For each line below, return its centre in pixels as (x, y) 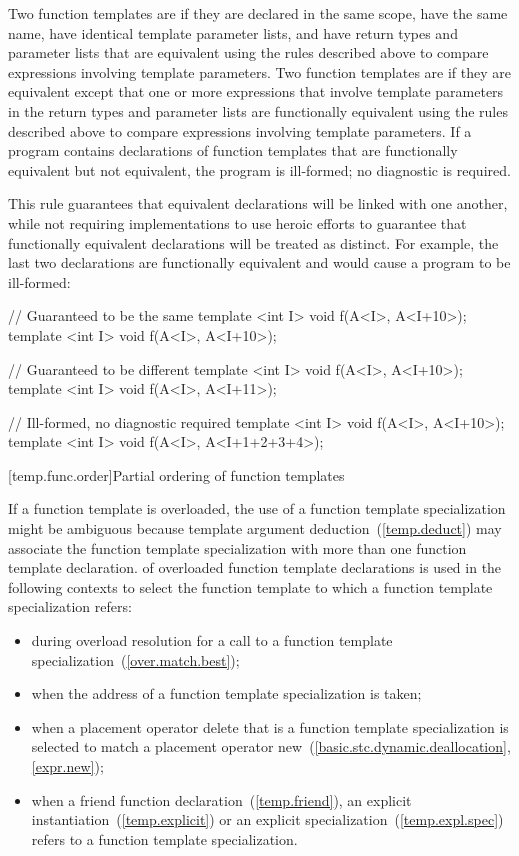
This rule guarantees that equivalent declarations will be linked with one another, (258, 203)
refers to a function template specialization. (164, 838)
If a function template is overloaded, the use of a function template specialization (257, 508)
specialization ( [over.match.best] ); (135, 659)
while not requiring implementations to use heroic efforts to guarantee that (237, 222)
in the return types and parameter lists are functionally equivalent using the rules (258, 110)
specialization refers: (70, 606)
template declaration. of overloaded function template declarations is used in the (255, 567)
